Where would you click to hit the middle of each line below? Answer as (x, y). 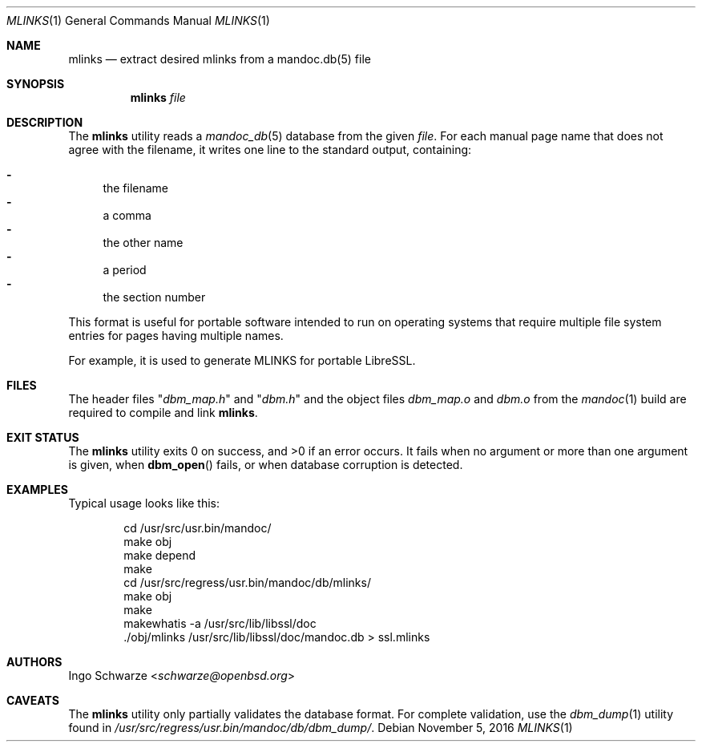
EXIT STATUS (43, 437)
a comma (127, 215)
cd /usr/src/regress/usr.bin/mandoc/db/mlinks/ (247, 582)
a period (125, 270)
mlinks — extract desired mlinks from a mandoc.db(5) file (220, 59)
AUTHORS (34, 662)
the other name (143, 243)
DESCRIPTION (45, 122)
